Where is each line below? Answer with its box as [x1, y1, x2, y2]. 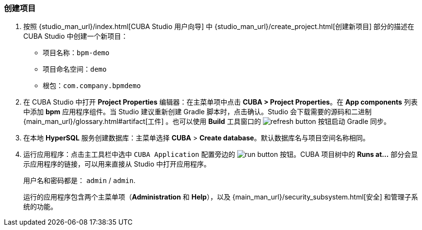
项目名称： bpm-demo [43, 48, 110, 57]
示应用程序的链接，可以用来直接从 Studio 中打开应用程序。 [23, 160, 211, 169]
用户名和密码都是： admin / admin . [23, 176, 136, 185]
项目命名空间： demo [43, 65, 107, 74]
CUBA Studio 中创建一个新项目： [23, 32, 128, 41]
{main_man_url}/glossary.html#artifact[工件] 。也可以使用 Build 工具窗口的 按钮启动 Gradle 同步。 [23, 117, 391, 126]
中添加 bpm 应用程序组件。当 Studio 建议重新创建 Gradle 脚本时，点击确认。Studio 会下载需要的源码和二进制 [23, 107, 372, 116]
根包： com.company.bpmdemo [43, 81, 141, 90]
